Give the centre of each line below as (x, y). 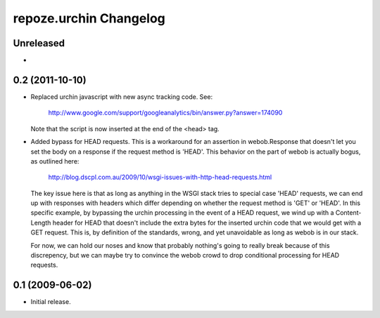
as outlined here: (55, 161)
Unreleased (39, 43)
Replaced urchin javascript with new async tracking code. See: (122, 97)
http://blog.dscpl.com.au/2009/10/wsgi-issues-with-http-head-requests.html (160, 177)
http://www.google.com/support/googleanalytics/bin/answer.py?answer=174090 (165, 113)
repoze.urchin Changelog (89, 18)
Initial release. (51, 302)
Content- (348, 213)
